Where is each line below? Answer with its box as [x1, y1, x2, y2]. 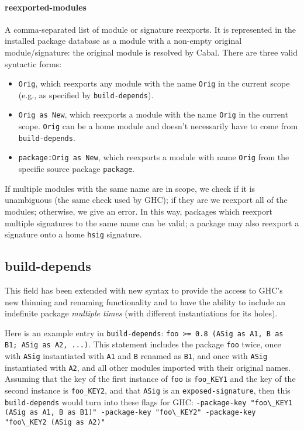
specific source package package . [18, 163, 135, 175]
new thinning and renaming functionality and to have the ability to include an [5, 295, 286, 308]
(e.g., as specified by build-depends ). [18, 88, 154, 101]
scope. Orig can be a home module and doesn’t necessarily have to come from [18, 120, 298, 132]
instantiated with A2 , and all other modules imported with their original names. [5, 361, 291, 373]
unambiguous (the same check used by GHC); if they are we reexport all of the [5, 194, 288, 206]
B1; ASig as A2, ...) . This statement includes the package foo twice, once [5, 338, 281, 350]
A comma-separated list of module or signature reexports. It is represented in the [5, 23, 296, 35]
